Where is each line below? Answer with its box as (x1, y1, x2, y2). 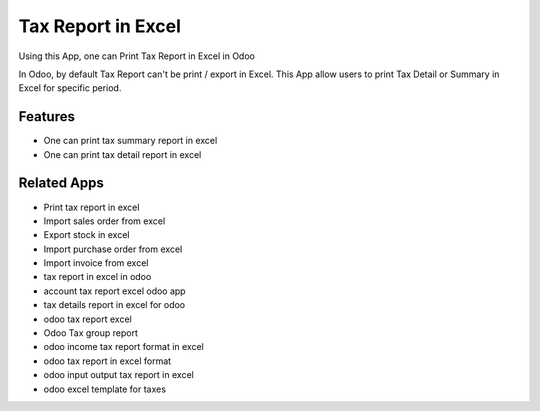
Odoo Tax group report (43, 327, 139, 339)
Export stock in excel (43, 229, 130, 241)
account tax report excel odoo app (43, 285, 186, 297)
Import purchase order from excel (43, 243, 183, 255)
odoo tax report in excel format (43, 355, 172, 367)
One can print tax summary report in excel (43, 135, 218, 147)
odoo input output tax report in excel (43, 369, 194, 381)
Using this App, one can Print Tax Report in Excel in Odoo (18, 50, 255, 62)
